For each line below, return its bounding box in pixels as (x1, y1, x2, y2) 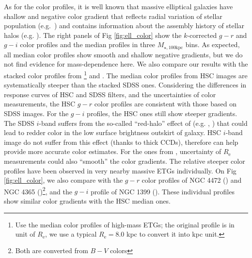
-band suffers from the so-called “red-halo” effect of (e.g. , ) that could (39, 118, 248, 128)
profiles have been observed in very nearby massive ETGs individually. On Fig (4, 165, 236, 175)
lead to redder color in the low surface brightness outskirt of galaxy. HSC (4, 127, 221, 138)
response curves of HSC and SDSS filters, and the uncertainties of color (4, 89, 216, 99)
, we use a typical (45, 229, 97, 239)
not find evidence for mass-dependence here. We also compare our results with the (4, 59, 248, 69)
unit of (15, 229, 35, 239)
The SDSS (4, 118, 34, 128)
